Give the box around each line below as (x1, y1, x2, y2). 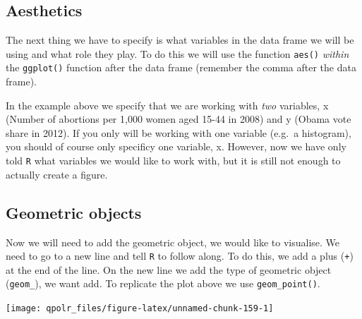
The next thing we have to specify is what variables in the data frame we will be (6, 32, 354, 47)
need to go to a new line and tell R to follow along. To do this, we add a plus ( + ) (6, 248, 354, 263)
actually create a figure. (6, 167, 108, 181)
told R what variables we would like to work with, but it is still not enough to (6, 153, 341, 168)
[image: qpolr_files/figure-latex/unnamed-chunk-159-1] (6, 303, 274, 314)
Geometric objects (6, 201, 142, 223)
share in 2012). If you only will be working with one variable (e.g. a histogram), (6, 125, 351, 140)
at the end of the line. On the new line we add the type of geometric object (6, 262, 332, 277)
